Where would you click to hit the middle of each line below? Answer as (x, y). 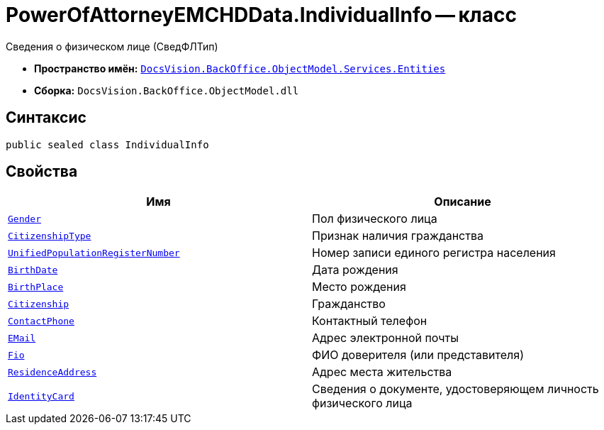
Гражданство (349, 304)
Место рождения (359, 287)
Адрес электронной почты (385, 338)
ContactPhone (41, 321)
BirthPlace (36, 287)
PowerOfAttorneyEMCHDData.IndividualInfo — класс (261, 15)
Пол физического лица (375, 219)
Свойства (42, 172)
